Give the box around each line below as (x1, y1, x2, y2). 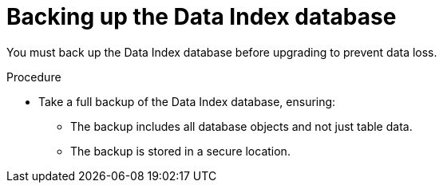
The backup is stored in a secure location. (70, 144, 291, 158)
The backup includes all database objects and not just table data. (70, 119, 413, 133)
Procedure (6, 69, 61, 84)
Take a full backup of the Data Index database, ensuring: (38, 94, 336, 108)
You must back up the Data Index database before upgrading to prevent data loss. (6, 45, 437, 59)
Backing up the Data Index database (6, 3, 397, 30)
